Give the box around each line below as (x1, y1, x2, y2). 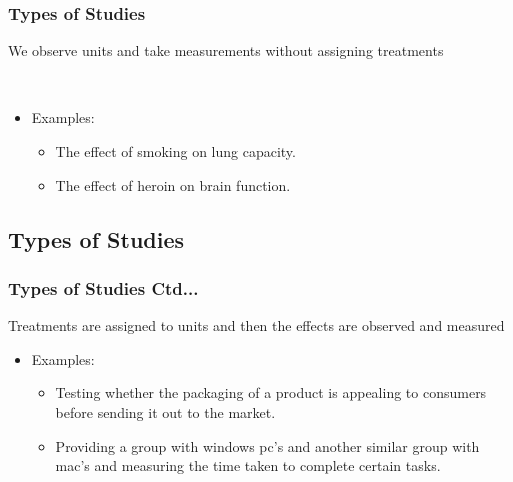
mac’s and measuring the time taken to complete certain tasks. (55, 455, 441, 476)
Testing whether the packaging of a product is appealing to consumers (55, 382, 487, 403)
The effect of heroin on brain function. (55, 174, 291, 195)
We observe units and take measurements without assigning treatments (8, 40, 444, 61)
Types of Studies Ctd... (8, 275, 199, 300)
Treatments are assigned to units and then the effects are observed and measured (8, 315, 505, 336)
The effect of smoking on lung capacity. (55, 141, 296, 161)
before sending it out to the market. (55, 401, 276, 422)
